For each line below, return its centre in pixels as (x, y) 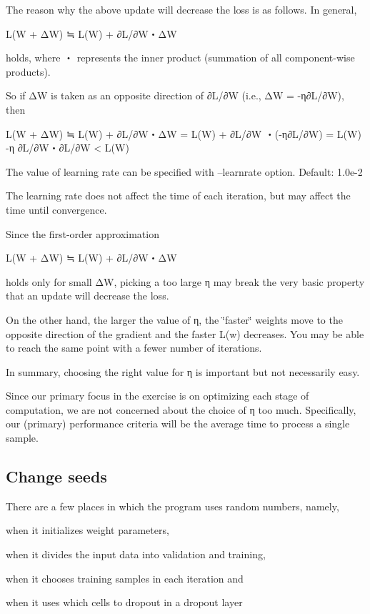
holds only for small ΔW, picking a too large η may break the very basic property (185, 281)
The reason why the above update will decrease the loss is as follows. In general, (181, 9)
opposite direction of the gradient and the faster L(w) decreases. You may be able (185, 333)
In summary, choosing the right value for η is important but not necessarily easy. (183, 371)
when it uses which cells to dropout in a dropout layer (124, 602)
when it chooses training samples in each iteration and (125, 578)
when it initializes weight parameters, (87, 530)
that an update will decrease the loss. (87, 296)
